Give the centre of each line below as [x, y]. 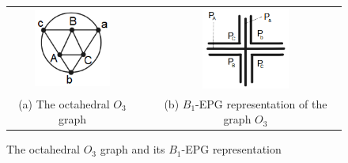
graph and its [132, 149]
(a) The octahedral [64, 103]
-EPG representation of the [261, 103]
